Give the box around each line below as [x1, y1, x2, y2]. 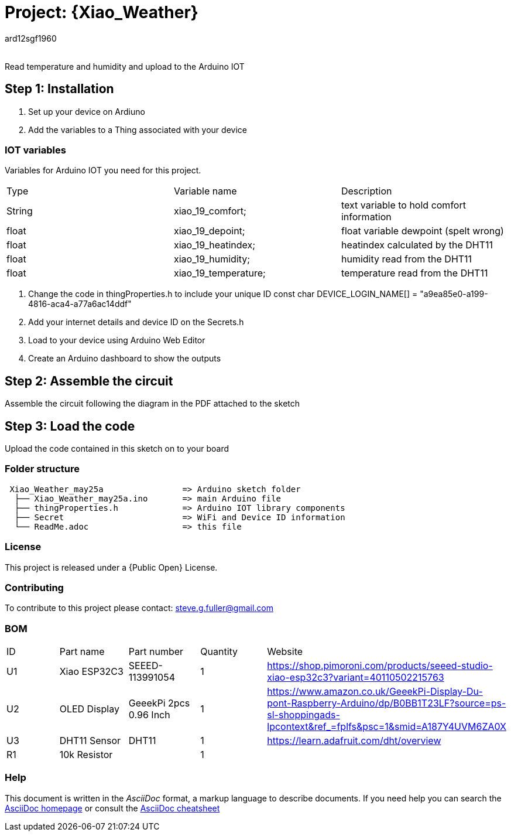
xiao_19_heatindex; [173, 239, 256, 251]
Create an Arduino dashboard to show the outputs [28, 353, 221, 364]
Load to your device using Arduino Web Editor [28, 335, 205, 346]
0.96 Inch [128, 709, 170, 721]
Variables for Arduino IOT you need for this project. [5, 165, 201, 176]
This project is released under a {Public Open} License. [5, 562, 218, 572]
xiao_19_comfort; [173, 205, 246, 217]
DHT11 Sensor [59, 735, 121, 747]
